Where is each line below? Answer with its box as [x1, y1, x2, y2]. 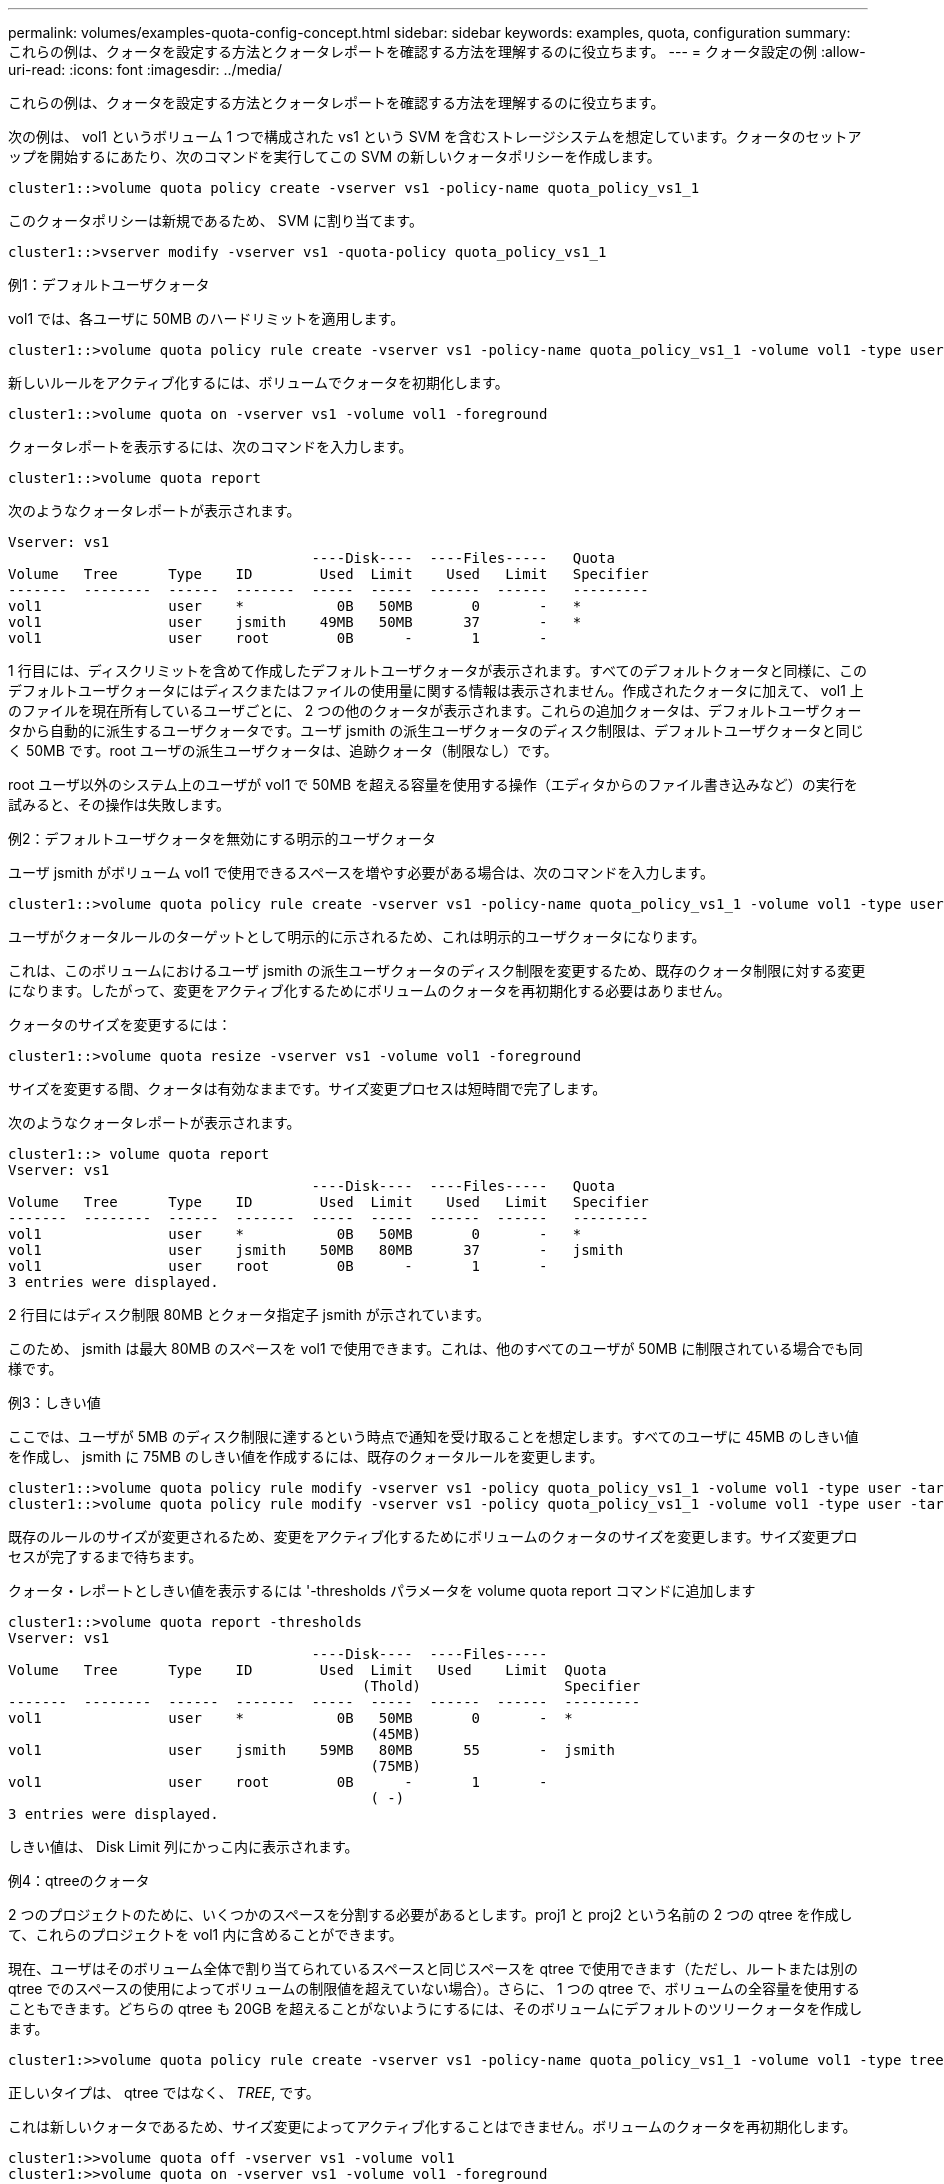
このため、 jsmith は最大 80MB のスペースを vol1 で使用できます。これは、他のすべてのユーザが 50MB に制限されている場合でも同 [8, 1340, 863, 1357]
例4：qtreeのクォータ [8, 1872, 150, 1889]
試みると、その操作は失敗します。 [8, 796, 231, 813]
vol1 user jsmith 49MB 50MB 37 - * [8, 614, 582, 630]
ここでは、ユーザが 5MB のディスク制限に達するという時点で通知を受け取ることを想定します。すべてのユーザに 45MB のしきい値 [8, 1428, 859, 1445]
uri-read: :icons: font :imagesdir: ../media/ [8, 61, 282, 78]
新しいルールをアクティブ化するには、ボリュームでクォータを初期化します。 [8, 374, 509, 391]
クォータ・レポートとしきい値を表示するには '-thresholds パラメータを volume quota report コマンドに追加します [8, 1582, 756, 1599]
